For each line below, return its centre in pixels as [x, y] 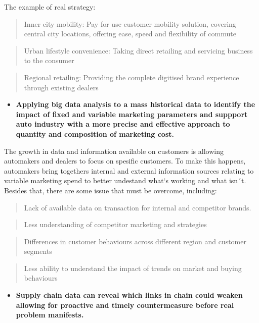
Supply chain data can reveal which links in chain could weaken [129, 295]
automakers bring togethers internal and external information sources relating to [129, 170]
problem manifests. [50, 315]
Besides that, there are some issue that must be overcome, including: [111, 190]
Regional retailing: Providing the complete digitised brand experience [132, 77]
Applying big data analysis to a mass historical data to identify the [136, 104]
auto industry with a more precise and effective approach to [123, 124]
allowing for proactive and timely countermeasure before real [125, 305]
